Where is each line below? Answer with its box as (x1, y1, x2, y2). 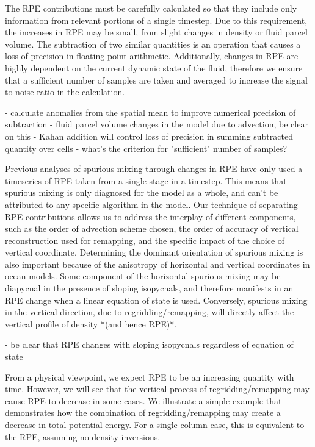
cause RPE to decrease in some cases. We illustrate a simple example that (5, 394, 282, 407)
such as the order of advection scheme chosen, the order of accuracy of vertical (5, 222, 299, 235)
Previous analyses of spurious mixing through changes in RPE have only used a (5, 162, 303, 175)
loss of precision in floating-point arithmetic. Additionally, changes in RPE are (5, 49, 299, 62)
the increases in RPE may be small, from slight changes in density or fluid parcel (5, 26, 308, 38)
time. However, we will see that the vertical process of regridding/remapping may (5, 382, 310, 395)
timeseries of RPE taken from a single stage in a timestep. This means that (5, 174, 287, 187)
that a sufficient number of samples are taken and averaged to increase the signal (5, 73, 308, 86)
